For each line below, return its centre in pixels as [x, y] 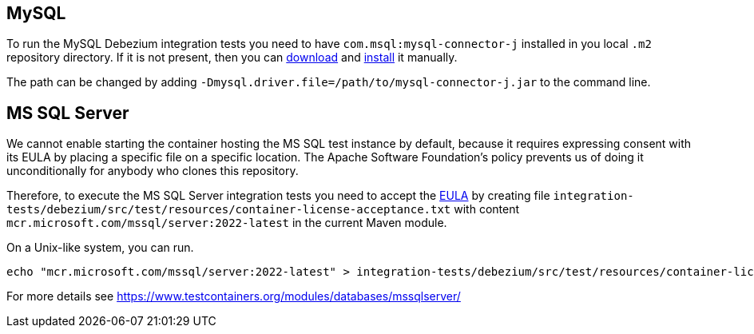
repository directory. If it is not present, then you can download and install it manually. [232, 58]
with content [486, 209]
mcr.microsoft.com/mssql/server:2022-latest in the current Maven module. [227, 223]
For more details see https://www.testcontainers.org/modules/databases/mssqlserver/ [234, 296]
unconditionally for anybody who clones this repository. [153, 171]
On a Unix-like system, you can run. [100, 248]
